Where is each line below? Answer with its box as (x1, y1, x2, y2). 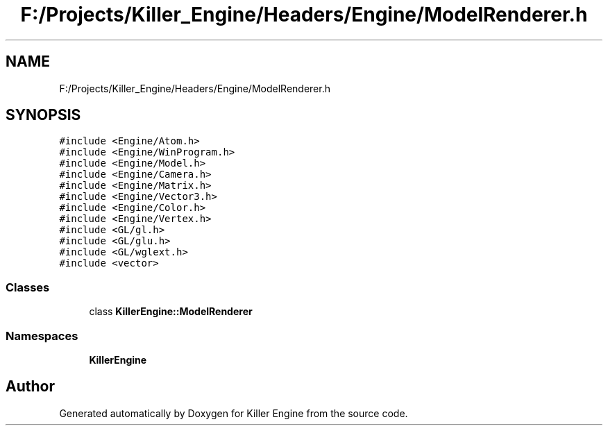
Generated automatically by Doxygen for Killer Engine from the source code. (59, 407, 408, 419)
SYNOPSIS (6, 106, 81, 124)
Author (6, 378, 55, 396)
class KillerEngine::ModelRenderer (89, 305, 253, 318)
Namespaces (6, 328, 78, 343)
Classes (6, 280, 50, 294)
